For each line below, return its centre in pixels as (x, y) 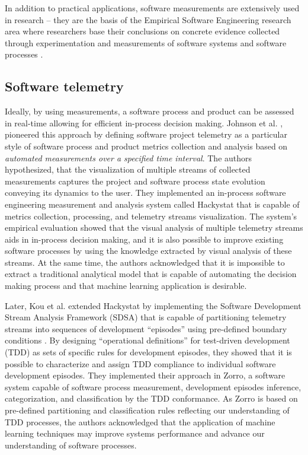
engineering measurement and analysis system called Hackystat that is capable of (152, 204)
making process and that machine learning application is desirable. (126, 286)
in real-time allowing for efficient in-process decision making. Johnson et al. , (144, 122)
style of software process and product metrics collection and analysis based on (146, 146)
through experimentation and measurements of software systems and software (146, 42)
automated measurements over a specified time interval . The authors (129, 157)
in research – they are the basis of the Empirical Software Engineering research (148, 19)
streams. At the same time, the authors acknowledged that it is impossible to (145, 262)
